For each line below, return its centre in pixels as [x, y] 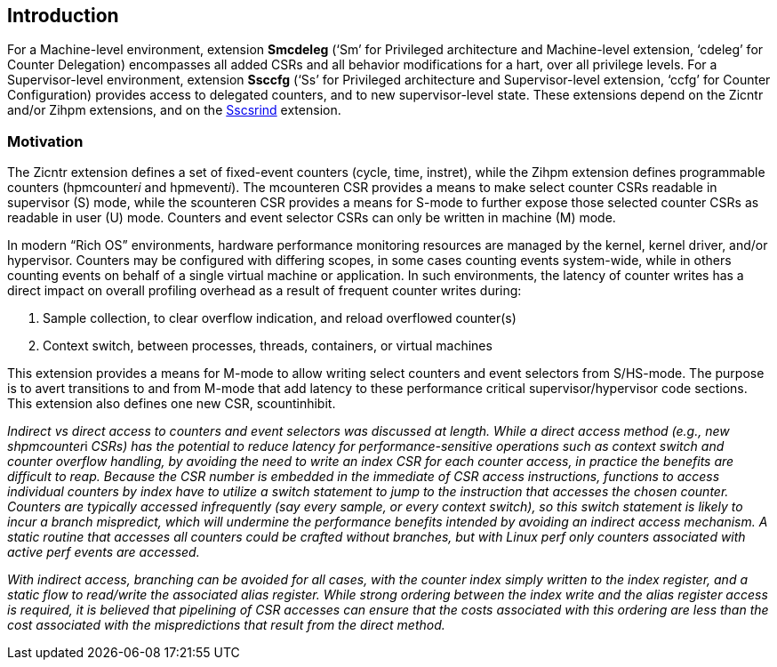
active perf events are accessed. [104, 552]
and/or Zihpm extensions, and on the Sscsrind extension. [174, 110]
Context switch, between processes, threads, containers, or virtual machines [268, 346]
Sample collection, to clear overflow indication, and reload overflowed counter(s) [280, 318]
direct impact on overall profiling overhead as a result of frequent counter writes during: [264, 291]
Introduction [63, 16]
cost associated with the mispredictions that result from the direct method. [226, 625]
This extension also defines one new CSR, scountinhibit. [172, 404]
